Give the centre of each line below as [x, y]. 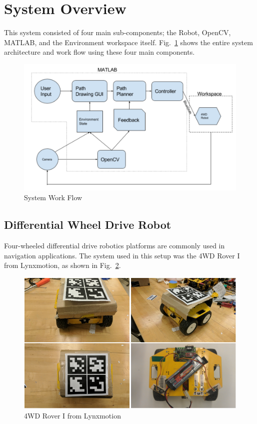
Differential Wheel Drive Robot [88, 225]
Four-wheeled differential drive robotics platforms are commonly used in [114, 246]
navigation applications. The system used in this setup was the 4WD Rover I [122, 255]
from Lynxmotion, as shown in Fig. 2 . [62, 265]
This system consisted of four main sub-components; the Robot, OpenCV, [117, 32]
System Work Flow [53, 197]
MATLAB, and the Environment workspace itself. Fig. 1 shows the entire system [128, 42]
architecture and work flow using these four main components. [99, 52]
